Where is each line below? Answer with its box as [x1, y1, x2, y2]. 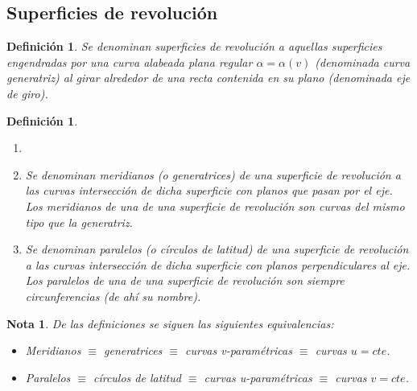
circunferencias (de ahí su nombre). [25, 287, 201, 304]
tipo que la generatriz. [25, 213, 133, 230]
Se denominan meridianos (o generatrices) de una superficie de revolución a [25, 166, 401, 183]
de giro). [6, 84, 48, 101]
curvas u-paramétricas [204, 368, 312, 385]
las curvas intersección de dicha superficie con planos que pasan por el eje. [25, 182, 393, 199]
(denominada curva [315, 53, 411, 70]
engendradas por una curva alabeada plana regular [6, 53, 253, 70]
